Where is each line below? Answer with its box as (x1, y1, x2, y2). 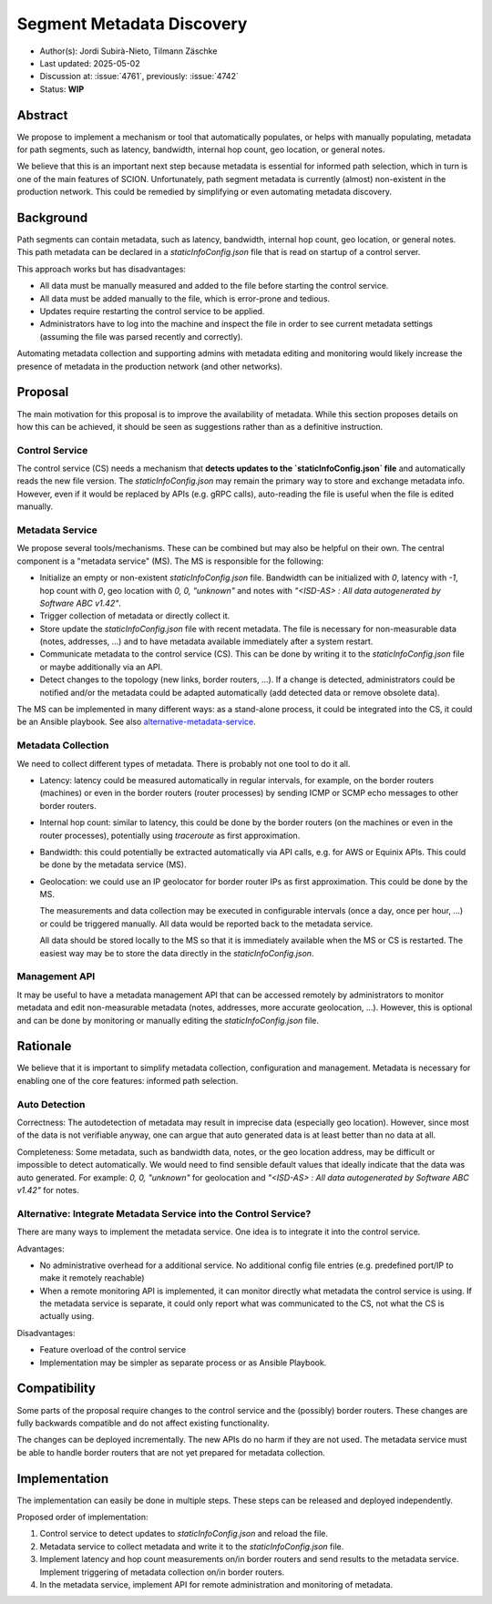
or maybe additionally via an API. (39, 661, 163, 672)
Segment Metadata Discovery (16, 14, 248, 34)
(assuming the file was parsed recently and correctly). (39, 331, 243, 342)
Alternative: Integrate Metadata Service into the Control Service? (16, 1207, 312, 1220)
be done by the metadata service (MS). (39, 859, 187, 870)
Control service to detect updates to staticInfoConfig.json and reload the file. (39, 1528, 328, 1539)
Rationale (16, 1038, 72, 1054)
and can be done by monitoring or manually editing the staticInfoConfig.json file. (16, 1015, 319, 1026)
